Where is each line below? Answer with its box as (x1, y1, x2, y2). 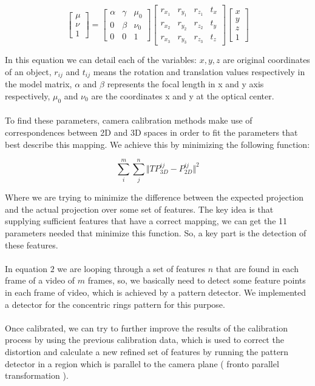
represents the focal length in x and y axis (107, 78, 264, 90)
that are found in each (215, 262, 299, 275)
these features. (5, 238, 58, 251)
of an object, (5, 65, 52, 78)
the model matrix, (5, 78, 72, 90)
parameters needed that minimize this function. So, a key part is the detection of (5, 227, 307, 239)
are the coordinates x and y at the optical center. (91, 89, 274, 102)
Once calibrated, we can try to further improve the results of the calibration (5, 321, 288, 334)
